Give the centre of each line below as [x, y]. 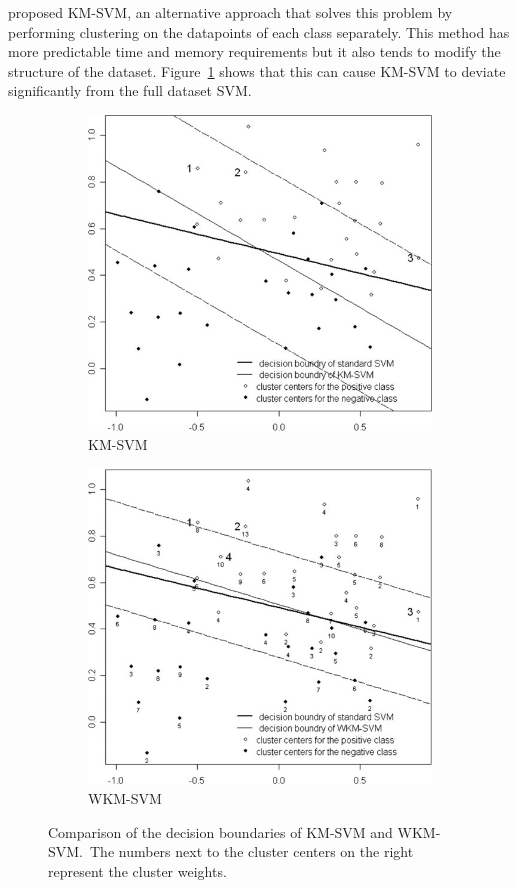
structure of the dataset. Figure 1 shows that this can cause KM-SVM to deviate [257, 70]
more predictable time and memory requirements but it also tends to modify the [254, 51]
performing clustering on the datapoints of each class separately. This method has [259, 31]
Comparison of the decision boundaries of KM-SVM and [220, 831]
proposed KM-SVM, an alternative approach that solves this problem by [230, 12]
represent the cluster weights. [137, 870]
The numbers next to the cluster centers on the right [252, 851]
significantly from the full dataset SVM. [130, 90]
